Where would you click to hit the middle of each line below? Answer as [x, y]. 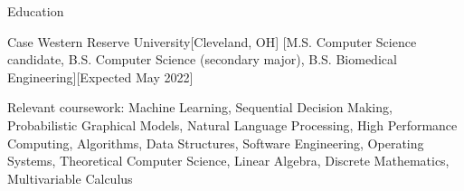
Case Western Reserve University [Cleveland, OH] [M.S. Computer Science [212, 41]
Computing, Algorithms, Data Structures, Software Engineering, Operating [216, 143]
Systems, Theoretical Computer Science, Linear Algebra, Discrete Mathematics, [228, 161]
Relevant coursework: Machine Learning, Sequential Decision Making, [200, 107]
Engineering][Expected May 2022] [100, 76]
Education [36, 11]
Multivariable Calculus [70, 178]
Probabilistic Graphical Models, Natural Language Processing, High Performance [232, 124]
